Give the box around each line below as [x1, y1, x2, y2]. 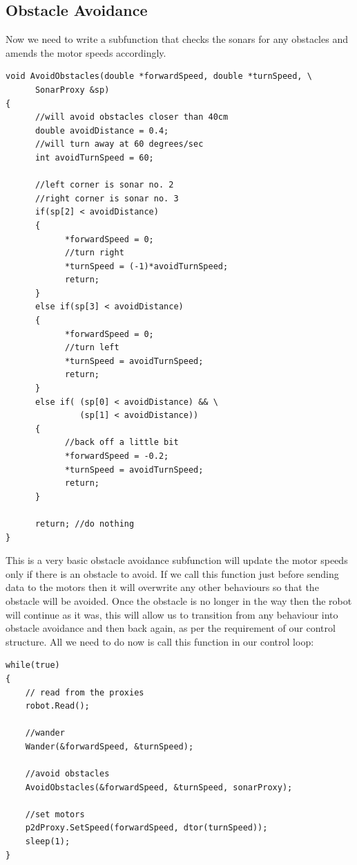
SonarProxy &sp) [35, 84, 110, 95]
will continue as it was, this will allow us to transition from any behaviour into [6, 607, 338, 621]
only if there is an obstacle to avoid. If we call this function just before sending [6, 566, 339, 581]
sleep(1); [25, 837, 70, 847]
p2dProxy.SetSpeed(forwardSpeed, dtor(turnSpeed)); [25, 823, 268, 833]
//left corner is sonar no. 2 [35, 180, 174, 190]
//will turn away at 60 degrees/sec [35, 139, 204, 149]
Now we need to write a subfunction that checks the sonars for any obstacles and [6, 32, 348, 46]
